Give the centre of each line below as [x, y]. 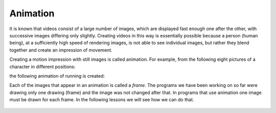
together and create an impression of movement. [61, 50]
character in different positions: [43, 66]
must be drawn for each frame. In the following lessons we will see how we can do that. [102, 100]
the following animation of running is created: [57, 76]
